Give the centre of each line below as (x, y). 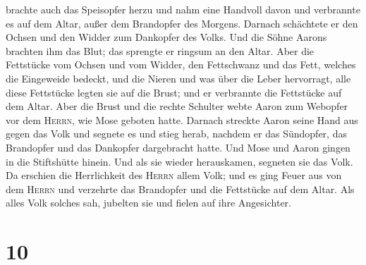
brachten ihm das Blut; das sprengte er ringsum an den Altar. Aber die (160, 50)
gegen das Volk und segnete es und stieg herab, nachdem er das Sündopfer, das (176, 134)
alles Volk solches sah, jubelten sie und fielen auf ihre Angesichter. (148, 203)
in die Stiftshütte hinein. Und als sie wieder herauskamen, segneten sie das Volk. (179, 161)
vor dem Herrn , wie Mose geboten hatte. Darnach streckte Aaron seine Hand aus (182, 119)
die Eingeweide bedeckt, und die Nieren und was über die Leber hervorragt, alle (178, 78)
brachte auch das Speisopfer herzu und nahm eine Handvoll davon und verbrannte (183, 9)
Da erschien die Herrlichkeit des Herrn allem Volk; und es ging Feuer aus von (174, 175)
